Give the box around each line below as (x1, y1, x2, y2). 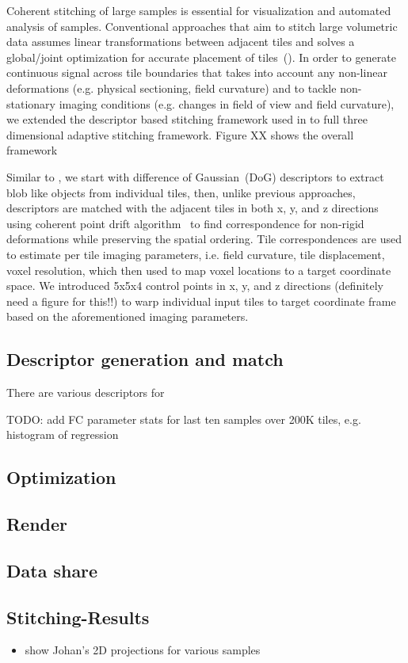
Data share (6, 558, 98, 582)
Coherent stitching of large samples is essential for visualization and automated (6, 2, 391, 18)
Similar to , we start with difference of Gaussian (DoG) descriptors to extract (6, 168, 384, 185)
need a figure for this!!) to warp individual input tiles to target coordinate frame (6, 292, 396, 309)
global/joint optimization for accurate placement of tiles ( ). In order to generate (6, 48, 396, 65)
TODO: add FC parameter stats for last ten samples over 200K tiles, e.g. (6, 410, 361, 427)
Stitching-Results (6, 604, 150, 629)
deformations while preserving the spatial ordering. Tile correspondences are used (6, 231, 402, 247)
